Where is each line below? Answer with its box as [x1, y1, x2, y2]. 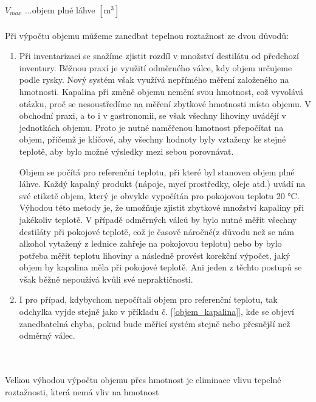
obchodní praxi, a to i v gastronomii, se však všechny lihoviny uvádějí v [19, 109, 286, 122]
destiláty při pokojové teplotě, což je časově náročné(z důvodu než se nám [19, 225, 294, 238]
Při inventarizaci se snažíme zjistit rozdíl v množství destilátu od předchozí [19, 49, 299, 62]
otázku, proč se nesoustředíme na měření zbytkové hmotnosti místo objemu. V [19, 97, 311, 110]
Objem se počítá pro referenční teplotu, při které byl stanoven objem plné [19, 165, 295, 178]
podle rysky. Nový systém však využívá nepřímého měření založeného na [19, 73, 289, 86]
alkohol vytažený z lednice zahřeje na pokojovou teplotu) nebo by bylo [19, 237, 282, 250]
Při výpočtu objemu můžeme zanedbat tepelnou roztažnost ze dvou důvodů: [5, 29, 289, 41]
